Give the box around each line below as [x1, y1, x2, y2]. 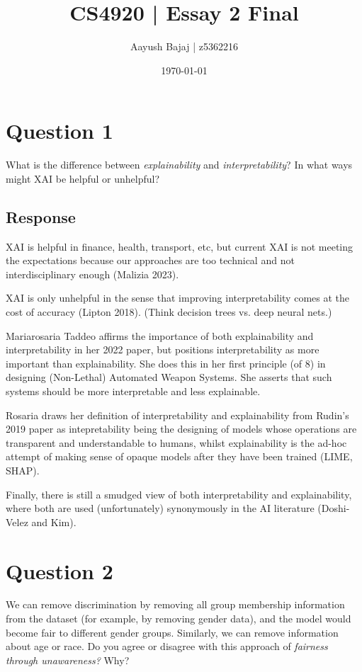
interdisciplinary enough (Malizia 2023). [6, 266, 179, 281]
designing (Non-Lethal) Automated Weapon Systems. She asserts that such [6, 370, 332, 385]
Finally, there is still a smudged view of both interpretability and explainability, [6, 486, 352, 501]
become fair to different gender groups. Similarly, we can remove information [6, 625, 339, 639]
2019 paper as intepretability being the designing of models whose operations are [6, 421, 357, 436]
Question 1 [6, 116, 113, 145]
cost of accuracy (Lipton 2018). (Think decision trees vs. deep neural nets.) [6, 304, 332, 319]
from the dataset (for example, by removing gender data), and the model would [6, 611, 351, 626]
